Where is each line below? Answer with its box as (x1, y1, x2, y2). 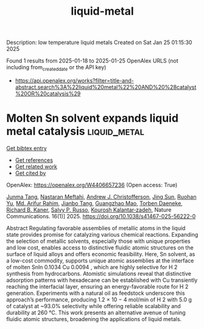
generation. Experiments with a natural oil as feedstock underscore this (6, 289, 185, 297)
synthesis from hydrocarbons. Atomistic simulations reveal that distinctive (6, 270, 192, 277)
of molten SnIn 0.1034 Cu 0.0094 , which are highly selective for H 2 (6, 263, 178, 270)
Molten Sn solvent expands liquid (6, 111, 178, 125)
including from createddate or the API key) (6, 64, 107, 72)
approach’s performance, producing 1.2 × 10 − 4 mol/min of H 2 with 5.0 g (6, 295, 192, 303)
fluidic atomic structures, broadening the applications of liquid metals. (6, 315, 182, 322)
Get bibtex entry (6, 144, 47, 152)
